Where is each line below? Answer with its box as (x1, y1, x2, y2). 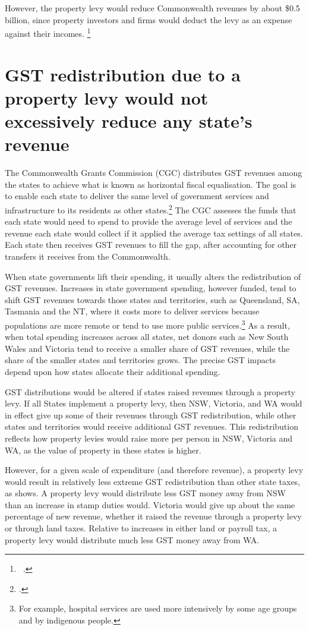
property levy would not (5, 85, 209, 109)
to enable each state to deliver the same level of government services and (5, 190, 269, 202)
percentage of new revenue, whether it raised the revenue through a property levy (5, 510, 302, 522)
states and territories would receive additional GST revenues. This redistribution (5, 420, 298, 433)
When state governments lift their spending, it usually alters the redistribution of (5, 270, 301, 282)
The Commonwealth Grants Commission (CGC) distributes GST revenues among (5, 166, 302, 179)
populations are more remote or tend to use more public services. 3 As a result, (5, 317, 290, 331)
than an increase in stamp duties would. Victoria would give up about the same (5, 498, 295, 511)
